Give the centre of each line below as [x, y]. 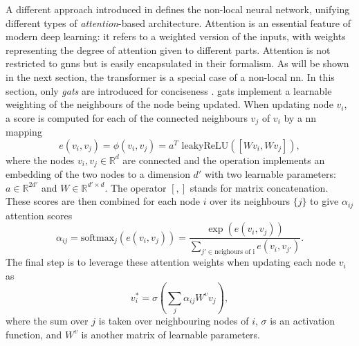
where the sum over [47, 321]
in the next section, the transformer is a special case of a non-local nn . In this [170, 76]
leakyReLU [205, 146]
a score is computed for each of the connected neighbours [127, 117]
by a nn [300, 117]
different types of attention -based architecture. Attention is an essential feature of [178, 22]
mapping [24, 132]
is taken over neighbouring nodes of [174, 321]
